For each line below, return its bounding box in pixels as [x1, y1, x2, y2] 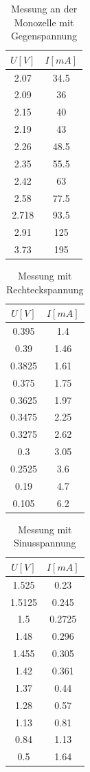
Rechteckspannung [5, 282, 84, 296]
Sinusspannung [14, 535, 76, 550]
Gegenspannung [10, 28, 78, 43]
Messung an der [10, 1, 78, 15]
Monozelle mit [14, 15, 74, 29]
